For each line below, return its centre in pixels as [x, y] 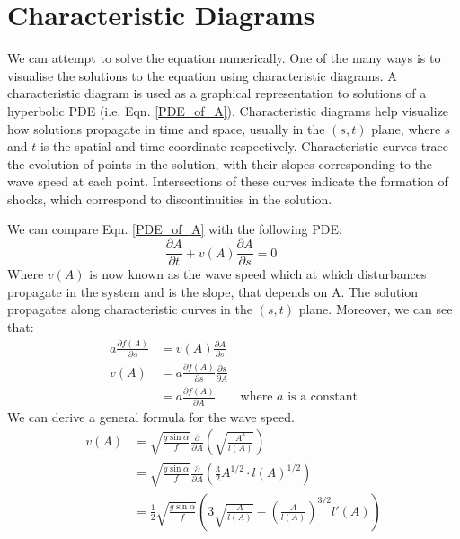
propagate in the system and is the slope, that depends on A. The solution [213, 291]
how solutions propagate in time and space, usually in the [166, 128]
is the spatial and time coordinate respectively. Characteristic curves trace [244, 146]
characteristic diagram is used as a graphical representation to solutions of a [217, 93]
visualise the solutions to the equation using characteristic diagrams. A [202, 75]
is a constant [323, 397]
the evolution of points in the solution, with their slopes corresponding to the [220, 163]
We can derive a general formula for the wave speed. [151, 416]
